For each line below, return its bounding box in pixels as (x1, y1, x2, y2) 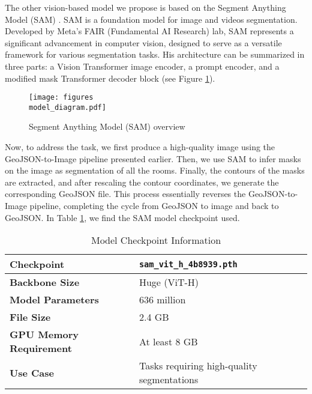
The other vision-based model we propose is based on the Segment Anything (5, 1, 286, 13)
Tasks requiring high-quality (139, 359, 257, 373)
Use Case (10, 365, 54, 380)
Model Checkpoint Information (91, 233, 221, 247)
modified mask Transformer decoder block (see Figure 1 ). (5, 71, 215, 84)
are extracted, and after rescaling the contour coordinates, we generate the (5, 175, 279, 188)
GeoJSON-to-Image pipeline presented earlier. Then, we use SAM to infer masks (5, 152, 301, 165)
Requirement (10, 341, 72, 356)
